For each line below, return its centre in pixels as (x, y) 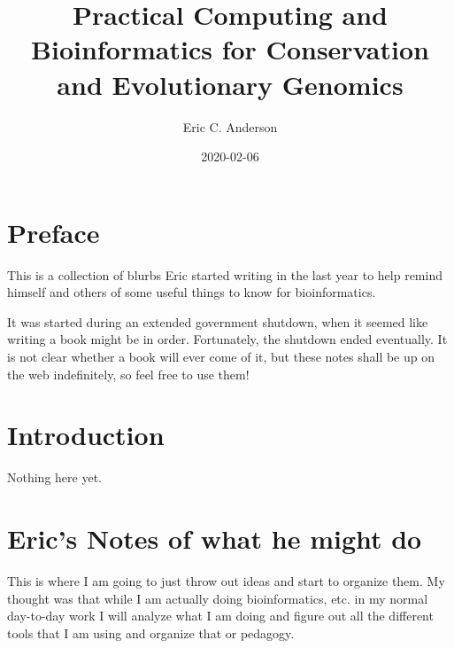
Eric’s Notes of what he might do (215, 539)
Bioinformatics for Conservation (230, 49)
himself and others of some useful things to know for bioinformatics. (192, 292)
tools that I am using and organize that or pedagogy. (151, 632)
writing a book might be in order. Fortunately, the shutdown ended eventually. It (227, 339)
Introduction (86, 435)
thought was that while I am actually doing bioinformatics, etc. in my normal (218, 598)
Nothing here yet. (54, 477)
